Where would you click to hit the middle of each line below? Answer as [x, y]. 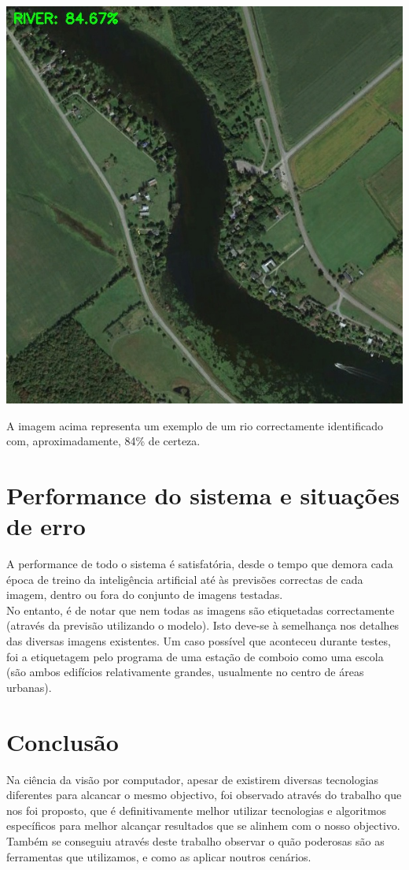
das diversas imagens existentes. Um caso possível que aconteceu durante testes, [199, 641]
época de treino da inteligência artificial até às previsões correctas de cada [185, 579]
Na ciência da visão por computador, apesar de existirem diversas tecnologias [193, 779]
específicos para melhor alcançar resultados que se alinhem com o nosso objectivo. [203, 825]
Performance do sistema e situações [203, 494]
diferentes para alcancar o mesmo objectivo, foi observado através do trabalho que [204, 795]
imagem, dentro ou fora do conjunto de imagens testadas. [145, 595]
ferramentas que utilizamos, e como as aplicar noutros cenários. [159, 856]
